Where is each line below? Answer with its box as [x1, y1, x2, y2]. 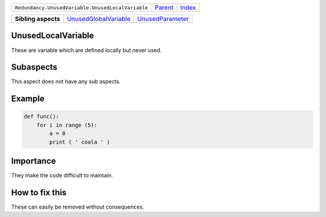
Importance [11, 156, 57, 166]
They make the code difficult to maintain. [11, 172, 113, 179]
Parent [155, 4, 174, 11]
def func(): [24, 113, 60, 120]
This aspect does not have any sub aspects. [11, 78, 121, 85]
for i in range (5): [36, 121, 98, 129]
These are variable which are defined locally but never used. [11, 46, 162, 53]
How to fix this [11, 187, 67, 198]
